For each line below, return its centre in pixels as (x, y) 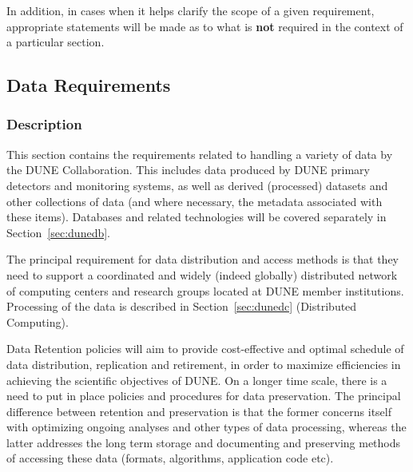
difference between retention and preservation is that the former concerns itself (199, 411)
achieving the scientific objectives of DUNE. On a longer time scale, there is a (197, 380)
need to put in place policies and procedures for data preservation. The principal (204, 396)
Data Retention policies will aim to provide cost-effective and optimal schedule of (205, 349)
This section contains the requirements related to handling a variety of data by (200, 154)
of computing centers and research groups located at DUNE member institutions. (205, 290)
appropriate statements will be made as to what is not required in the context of (205, 26)
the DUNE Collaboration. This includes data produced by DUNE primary (188, 170)
